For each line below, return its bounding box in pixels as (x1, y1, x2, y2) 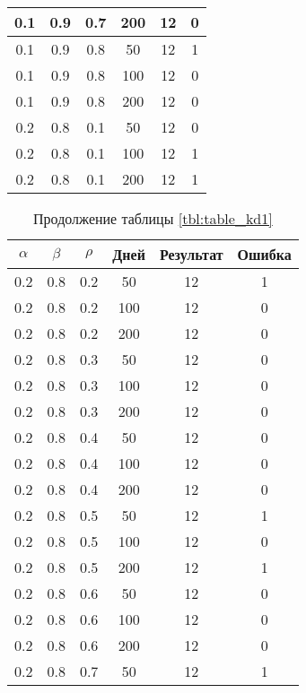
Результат (159, 244, 223, 264)
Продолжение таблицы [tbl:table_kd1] (33, 208, 273, 229)
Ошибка (237, 244, 292, 264)
